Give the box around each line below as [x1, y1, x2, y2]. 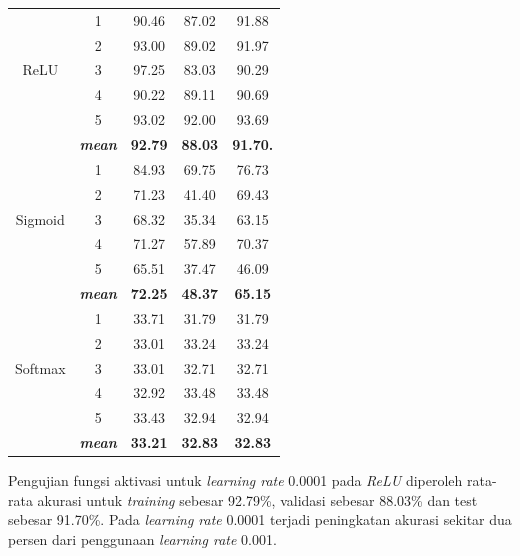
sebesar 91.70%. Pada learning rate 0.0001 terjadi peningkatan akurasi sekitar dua [8, 509, 512, 530]
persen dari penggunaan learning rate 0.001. [8, 528, 277, 549]
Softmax [15, 357, 66, 378]
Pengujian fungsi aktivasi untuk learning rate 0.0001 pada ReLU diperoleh [8, 470, 463, 491]
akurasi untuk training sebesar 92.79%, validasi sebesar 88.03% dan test [37, 489, 478, 510]
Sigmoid [15, 208, 65, 229]
